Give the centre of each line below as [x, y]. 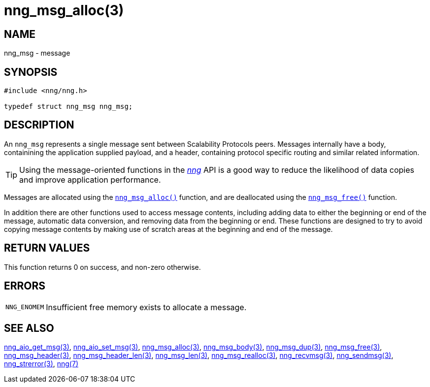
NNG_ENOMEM [25, 307]
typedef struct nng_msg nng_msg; [68, 107]
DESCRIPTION [39, 125]
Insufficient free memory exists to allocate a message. [146, 307]
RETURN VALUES [47, 248]
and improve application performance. [90, 179]
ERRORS [25, 286]
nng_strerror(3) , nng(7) [41, 364]
